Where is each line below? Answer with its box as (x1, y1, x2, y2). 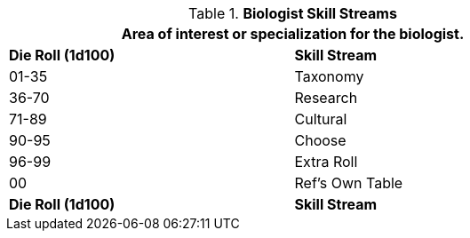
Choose (294, 131, 347, 149)
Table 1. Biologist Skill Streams (188, 4, 397, 22)
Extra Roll (294, 153, 358, 171)
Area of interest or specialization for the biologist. (121, 25, 465, 43)
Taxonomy (294, 67, 364, 85)
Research (294, 89, 358, 107)
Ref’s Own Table (294, 174, 403, 192)
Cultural (294, 110, 347, 128)
